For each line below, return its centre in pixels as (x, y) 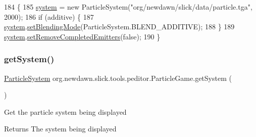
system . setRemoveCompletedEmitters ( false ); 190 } (82, 36)
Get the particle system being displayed (65, 111)
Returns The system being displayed (60, 129)
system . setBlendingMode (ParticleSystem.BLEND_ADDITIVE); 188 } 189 (119, 27)
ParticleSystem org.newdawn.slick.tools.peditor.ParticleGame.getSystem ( (118, 78)
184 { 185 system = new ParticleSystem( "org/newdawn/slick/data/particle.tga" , (128, 7)
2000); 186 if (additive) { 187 (49, 16)
